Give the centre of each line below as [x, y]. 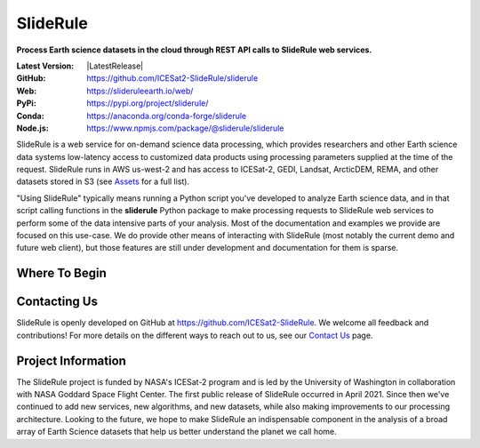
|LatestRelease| [115, 66]
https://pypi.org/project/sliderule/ [148, 103]
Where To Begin [61, 273]
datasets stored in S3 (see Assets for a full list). [103, 181]
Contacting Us [57, 302]
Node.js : [32, 128]
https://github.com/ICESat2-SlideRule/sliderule [172, 78]
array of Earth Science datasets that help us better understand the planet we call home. [176, 432]
